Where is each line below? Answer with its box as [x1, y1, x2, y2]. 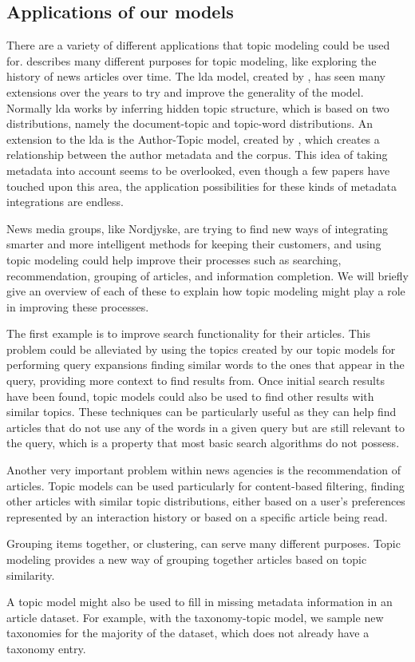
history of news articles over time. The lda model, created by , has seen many [6, 68, 385, 85]
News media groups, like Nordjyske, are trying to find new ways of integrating [6, 220, 389, 236]
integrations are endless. [6, 193, 124, 210]
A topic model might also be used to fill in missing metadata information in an [6, 593, 393, 610]
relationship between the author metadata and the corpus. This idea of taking [6, 146, 388, 163]
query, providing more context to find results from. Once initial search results [6, 372, 385, 389]
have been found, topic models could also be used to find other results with [6, 387, 374, 404]
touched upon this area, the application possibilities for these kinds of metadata [6, 177, 397, 194]
